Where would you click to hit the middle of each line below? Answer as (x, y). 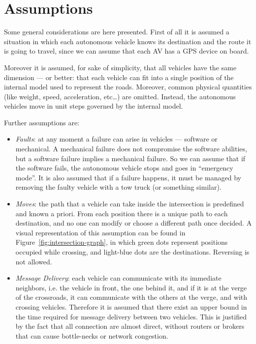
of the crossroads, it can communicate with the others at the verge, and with (131, 297)
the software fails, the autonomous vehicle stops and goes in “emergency (124, 168)
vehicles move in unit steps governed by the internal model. (94, 106)
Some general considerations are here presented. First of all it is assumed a (117, 32)
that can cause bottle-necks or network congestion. (92, 335)
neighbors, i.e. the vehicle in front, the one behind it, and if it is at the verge (131, 287)
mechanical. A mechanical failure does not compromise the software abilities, (131, 149)
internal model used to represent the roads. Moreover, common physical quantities (128, 87)
